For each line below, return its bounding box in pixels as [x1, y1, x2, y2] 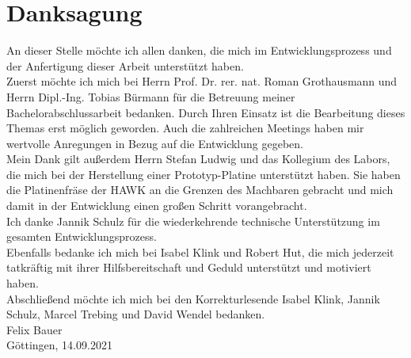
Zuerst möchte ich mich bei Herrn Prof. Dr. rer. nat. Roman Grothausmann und [6, 73, 398, 89]
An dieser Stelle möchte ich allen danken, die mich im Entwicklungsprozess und [6, 42, 392, 59]
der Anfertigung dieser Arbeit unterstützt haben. [6, 57, 244, 74]
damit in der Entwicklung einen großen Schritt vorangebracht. [6, 197, 307, 214]
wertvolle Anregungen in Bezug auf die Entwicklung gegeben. [6, 135, 303, 151]
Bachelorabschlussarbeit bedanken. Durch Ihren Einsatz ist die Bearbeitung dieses [6, 104, 405, 120]
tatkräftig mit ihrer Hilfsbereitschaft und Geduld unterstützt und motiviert [6, 259, 371, 276]
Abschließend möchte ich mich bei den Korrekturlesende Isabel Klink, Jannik [6, 290, 380, 307]
